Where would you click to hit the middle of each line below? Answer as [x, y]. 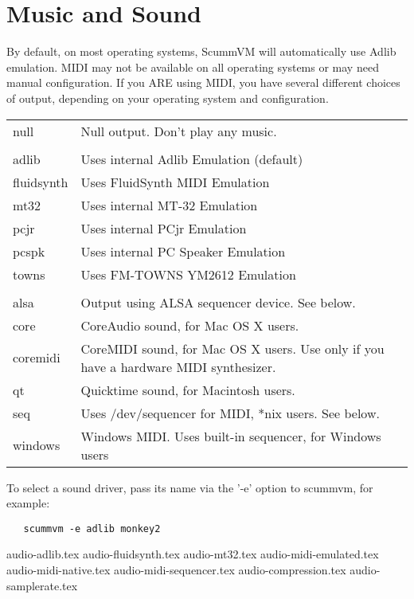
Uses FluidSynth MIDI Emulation [175, 182]
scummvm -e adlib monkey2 [92, 529]
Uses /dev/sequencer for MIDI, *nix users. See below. [230, 413]
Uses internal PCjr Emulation [164, 228]
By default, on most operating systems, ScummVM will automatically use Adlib [201, 51]
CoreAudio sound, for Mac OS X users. [190, 325]
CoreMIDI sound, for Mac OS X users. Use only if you [232, 348]
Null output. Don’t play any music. [179, 131]
